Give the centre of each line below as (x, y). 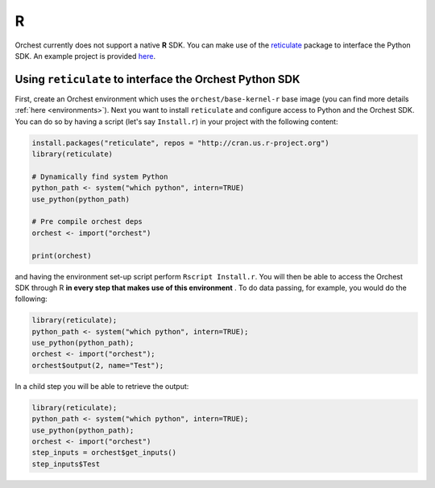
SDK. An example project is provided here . (85, 56)
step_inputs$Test (66, 464)
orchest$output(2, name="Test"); (98, 365)
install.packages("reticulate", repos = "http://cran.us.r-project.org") (180, 143)
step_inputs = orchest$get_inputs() (104, 453)
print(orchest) (62, 255)
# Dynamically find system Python (100, 176)
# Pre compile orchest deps (87, 222)
